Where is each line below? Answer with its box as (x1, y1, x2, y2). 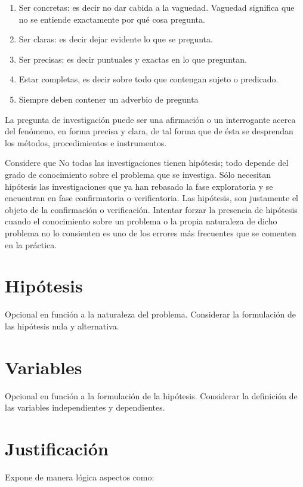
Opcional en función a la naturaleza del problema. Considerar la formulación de (5, 308, 296, 320)
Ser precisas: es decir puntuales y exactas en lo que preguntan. (18, 53, 247, 65)
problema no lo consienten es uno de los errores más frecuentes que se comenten (5, 226, 296, 239)
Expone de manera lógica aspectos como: (5, 470, 154, 483)
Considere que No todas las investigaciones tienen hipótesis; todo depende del (5, 156, 289, 169)
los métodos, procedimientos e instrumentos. (5, 136, 167, 149)
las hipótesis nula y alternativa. (5, 319, 119, 332)
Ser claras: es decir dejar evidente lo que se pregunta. (18, 33, 213, 45)
